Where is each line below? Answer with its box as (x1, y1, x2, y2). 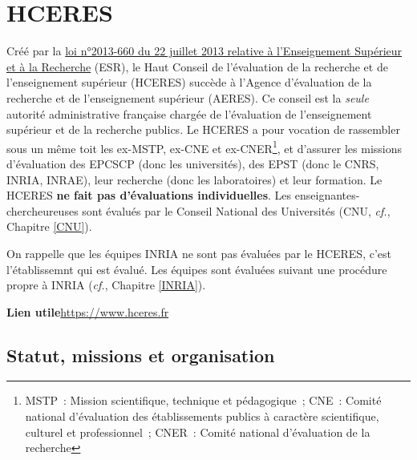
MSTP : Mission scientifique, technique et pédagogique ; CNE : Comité (25, 392, 382, 409)
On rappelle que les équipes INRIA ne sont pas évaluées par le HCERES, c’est (6, 244, 391, 261)
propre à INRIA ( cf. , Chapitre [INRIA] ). (6, 276, 206, 293)
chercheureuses (6, 202, 79, 219)
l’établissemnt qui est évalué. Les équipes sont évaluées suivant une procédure (6, 260, 387, 277)
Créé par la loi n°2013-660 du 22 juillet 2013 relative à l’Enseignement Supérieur (6, 42, 403, 59)
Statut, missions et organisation (6, 342, 275, 367)
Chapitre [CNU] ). (6, 218, 92, 235)
